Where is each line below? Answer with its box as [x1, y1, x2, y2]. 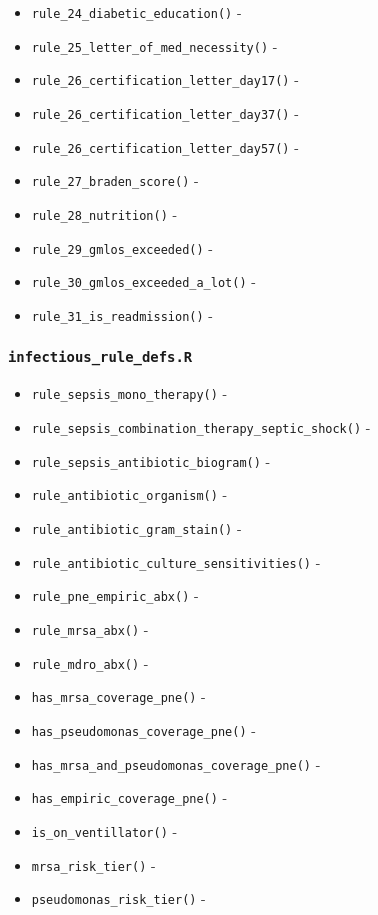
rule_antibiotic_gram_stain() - [31, 517, 242, 538]
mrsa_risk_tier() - [31, 854, 156, 875]
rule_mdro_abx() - [31, 652, 149, 673]
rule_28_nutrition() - [31, 203, 178, 224]
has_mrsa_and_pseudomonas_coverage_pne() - [31, 753, 321, 774]
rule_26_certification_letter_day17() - [31, 69, 299, 90]
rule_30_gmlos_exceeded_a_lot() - [31, 271, 256, 292]
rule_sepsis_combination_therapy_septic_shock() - [31, 417, 371, 437]
